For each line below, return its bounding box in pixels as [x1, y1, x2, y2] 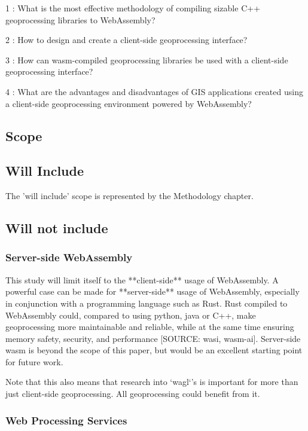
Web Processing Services [5, 412, 127, 427]
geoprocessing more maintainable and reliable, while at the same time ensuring [5, 320, 294, 333]
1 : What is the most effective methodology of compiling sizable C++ [5, 2, 261, 14]
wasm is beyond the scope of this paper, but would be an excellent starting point [5, 344, 303, 356]
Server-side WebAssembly [5, 250, 133, 265]
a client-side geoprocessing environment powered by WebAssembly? [5, 97, 252, 109]
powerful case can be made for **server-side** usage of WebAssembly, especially [5, 285, 300, 298]
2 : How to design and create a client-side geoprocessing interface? [5, 33, 248, 46]
